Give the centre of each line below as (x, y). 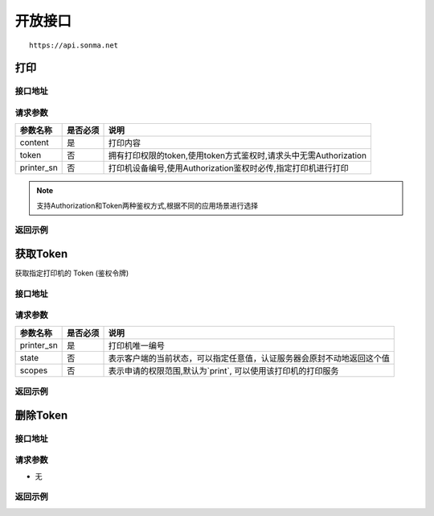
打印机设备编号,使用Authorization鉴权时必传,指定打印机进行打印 (228, 168)
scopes (34, 370)
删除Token (41, 415)
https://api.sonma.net (74, 45)
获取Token (41, 254)
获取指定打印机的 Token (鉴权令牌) (72, 273)
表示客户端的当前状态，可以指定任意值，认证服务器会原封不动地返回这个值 (249, 358)
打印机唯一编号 (136, 345)
